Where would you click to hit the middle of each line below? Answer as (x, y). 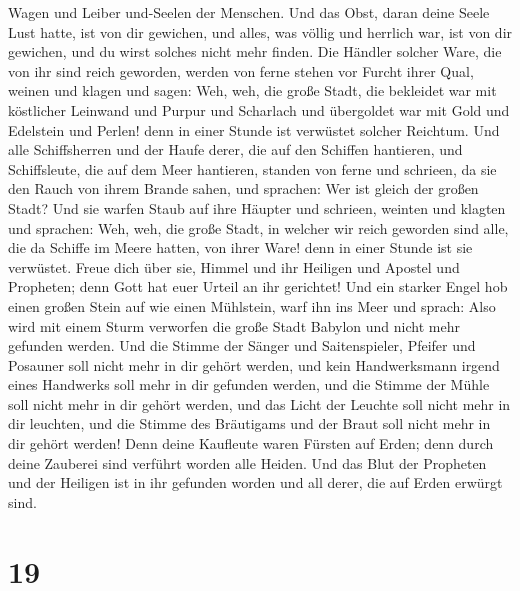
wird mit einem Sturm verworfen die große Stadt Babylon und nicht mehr (234, 325)
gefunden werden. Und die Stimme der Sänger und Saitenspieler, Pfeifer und (242, 345)
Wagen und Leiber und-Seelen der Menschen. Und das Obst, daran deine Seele (249, 12)
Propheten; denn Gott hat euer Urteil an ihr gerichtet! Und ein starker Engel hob (258, 286)
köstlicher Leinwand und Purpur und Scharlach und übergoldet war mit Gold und (259, 109)
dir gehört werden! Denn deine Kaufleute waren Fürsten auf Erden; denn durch (251, 443)
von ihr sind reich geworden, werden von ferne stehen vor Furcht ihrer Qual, (241, 70)
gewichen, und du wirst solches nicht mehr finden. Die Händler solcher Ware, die (255, 51)
